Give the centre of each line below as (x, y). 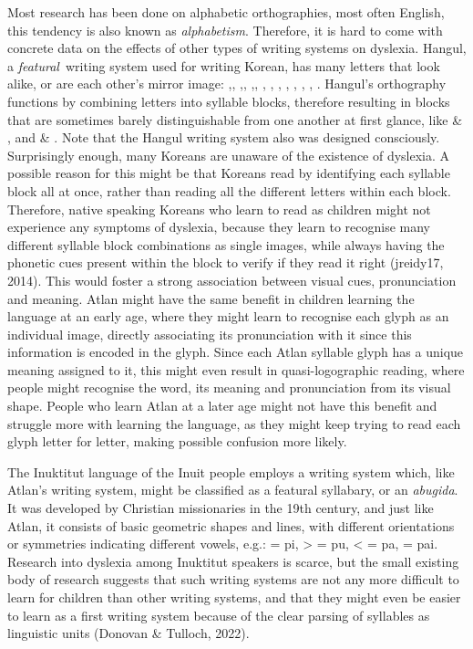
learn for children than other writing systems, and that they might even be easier (234, 597)
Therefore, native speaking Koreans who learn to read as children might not (219, 209)
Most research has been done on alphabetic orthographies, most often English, (226, 12)
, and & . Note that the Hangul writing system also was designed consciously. (224, 137)
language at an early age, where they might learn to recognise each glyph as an (228, 316)
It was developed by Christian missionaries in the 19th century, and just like (221, 508)
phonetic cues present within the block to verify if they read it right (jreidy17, (226, 262)
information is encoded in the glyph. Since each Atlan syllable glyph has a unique (236, 352)
